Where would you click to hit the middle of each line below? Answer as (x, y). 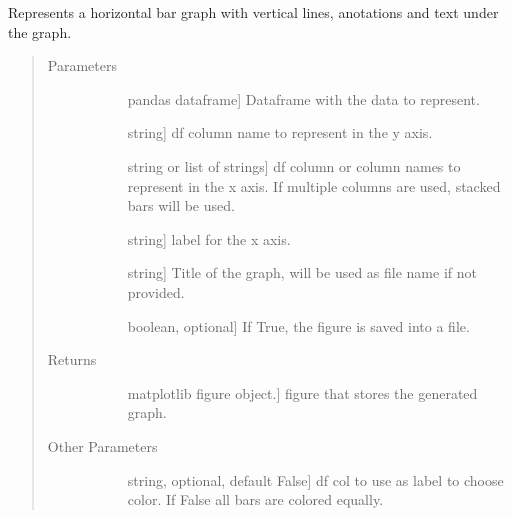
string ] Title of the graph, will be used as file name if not (302, 272)
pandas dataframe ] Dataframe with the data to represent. (303, 98)
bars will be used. (181, 205)
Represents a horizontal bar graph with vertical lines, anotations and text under (253, 12)
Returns (72, 359)
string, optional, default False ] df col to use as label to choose (315, 479)
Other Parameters (102, 445)
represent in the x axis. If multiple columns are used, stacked (314, 185)
